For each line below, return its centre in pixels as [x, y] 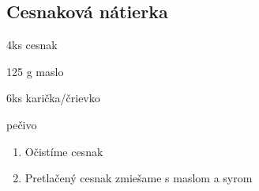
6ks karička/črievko [53, 98]
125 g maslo [35, 71]
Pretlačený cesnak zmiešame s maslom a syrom [139, 178]
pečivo [22, 124]
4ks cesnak [32, 45]
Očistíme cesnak [64, 151]
